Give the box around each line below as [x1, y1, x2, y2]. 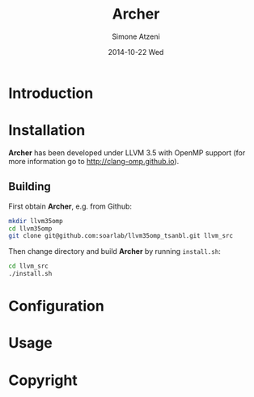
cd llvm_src [8, 262, 49, 271]
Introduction [8, 84, 94, 102]
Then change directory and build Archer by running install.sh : [8, 247, 221, 256]
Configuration [8, 297, 105, 315]
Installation [8, 121, 86, 140]
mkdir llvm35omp [8, 217, 63, 225]
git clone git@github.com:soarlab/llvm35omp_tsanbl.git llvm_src [8, 232, 233, 240]
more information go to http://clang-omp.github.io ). [8, 156, 180, 166]
